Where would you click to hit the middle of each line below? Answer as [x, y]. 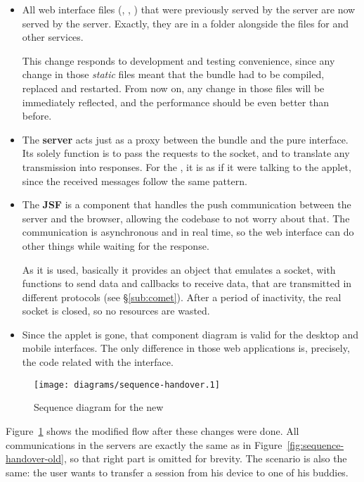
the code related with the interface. [98, 362]
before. [37, 116]
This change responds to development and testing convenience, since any [178, 60]
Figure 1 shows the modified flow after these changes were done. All [152, 430]
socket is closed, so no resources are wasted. [116, 311]
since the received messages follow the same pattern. [135, 180]
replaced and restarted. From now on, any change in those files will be [173, 88]
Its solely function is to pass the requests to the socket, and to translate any [186, 153]
